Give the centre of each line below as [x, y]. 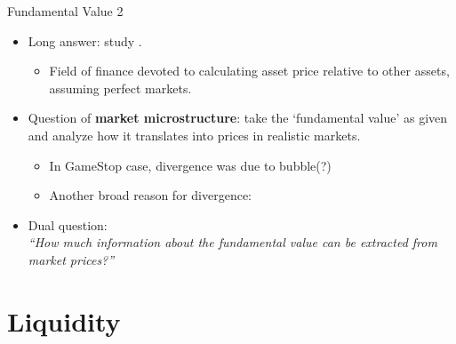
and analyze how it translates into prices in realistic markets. [194, 135]
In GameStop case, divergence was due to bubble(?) [190, 165]
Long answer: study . [85, 40]
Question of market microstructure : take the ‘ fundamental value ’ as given [238, 118]
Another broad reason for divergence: [150, 195]
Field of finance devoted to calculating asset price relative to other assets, [249, 71]
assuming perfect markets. [120, 88]
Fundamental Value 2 [65, 11]
